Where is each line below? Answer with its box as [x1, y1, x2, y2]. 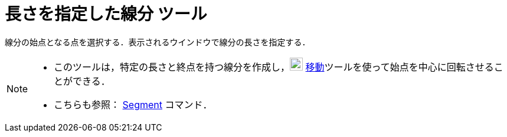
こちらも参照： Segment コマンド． [54, 98, 212, 111]
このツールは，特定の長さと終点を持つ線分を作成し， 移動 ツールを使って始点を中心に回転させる [54, 61, 494, 73]
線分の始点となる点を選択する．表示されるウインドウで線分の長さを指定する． [5, 36, 310, 47]
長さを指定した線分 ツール [5, 4, 207, 24]
